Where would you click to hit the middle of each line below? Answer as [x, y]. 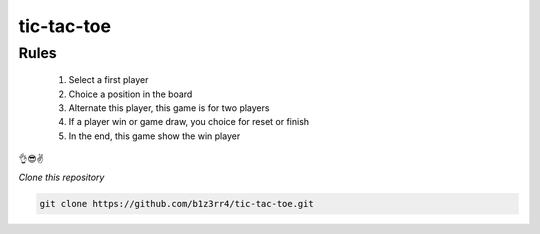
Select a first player [108, 80]
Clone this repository [61, 177]
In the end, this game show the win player [154, 136]
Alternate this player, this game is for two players [169, 107]
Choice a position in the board [130, 94]
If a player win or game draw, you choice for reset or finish [189, 122]
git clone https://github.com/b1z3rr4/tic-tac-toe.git [176, 203]
